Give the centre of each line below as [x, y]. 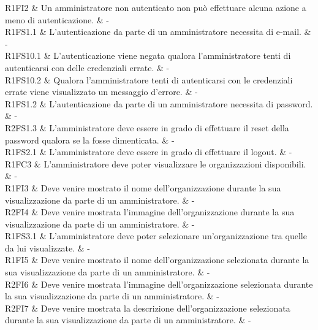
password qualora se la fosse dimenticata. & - [90, 140]
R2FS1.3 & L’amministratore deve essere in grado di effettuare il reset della [147, 127]
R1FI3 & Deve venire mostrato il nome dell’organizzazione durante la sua [143, 187]
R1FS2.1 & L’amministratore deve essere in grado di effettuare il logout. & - [149, 152]
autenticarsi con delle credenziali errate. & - [87, 67]
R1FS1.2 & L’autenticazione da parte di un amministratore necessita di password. [159, 103]
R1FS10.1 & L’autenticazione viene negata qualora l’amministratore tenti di [148, 56]
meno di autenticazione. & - [57, 19]
